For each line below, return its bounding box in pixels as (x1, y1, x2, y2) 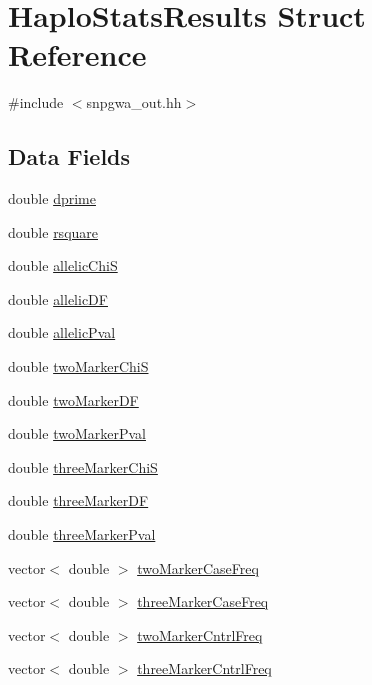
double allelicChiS (8, 255, 118, 276)
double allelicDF (8, 288, 108, 309)
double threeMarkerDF (8, 490, 149, 511)
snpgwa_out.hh (86, 92, 182, 113)
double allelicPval (8, 322, 116, 343)
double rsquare (8, 221, 99, 242)
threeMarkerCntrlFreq (137, 658, 272, 679)
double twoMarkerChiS (8, 356, 149, 377)
